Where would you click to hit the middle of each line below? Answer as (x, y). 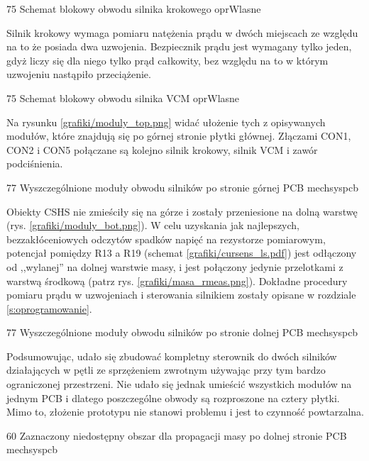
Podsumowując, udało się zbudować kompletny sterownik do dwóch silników (172, 356)
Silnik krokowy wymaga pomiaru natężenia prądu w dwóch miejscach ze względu (182, 32)
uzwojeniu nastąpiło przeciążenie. (79, 74)
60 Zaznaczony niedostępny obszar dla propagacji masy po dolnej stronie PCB (177, 435)
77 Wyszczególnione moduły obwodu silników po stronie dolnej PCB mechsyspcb (182, 332)
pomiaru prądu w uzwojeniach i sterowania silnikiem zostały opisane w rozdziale (181, 295)
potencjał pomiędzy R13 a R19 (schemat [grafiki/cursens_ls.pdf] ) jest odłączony (182, 253)
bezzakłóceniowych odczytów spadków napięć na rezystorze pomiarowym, (166, 239)
